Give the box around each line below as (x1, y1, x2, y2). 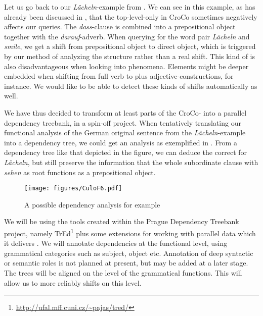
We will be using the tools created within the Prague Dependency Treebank (4, 216, 239, 227)
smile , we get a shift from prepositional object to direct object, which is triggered (4, 41, 256, 51)
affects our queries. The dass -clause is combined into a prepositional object (4, 21, 236, 32)
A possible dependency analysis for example (24, 199, 160, 209)
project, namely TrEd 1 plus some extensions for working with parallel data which (4, 226, 256, 238)
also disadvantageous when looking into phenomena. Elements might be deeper (4, 61, 249, 71)
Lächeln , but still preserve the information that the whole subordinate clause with (4, 156, 258, 167)
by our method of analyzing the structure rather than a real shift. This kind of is (4, 50, 255, 61)
